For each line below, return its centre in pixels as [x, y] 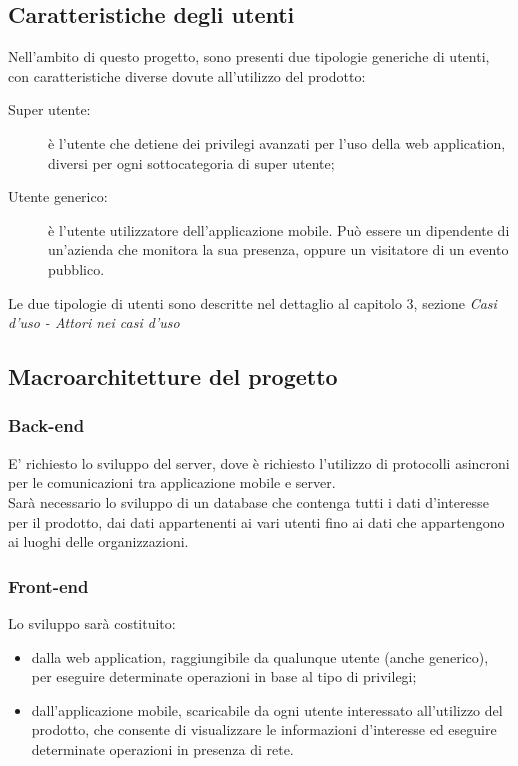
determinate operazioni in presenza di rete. [162, 748]
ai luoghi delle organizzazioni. [98, 541]
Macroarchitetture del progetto [173, 376]
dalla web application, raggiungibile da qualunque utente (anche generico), [260, 656]
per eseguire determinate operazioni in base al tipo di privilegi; [224, 676]
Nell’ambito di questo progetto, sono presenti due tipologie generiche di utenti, [249, 56]
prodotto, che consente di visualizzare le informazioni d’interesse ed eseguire [264, 729]
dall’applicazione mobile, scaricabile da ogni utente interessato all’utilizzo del [267, 709]
